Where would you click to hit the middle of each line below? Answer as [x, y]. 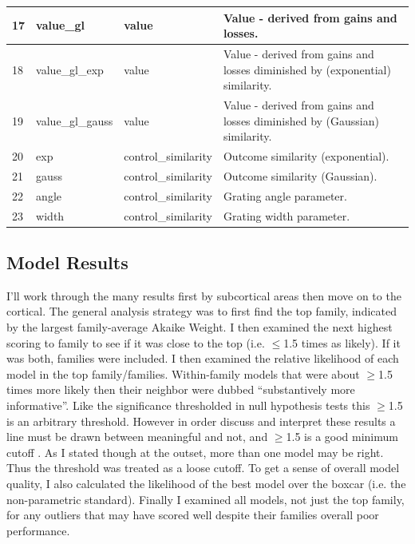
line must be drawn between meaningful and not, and [137, 437]
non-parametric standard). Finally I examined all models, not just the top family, [206, 499]
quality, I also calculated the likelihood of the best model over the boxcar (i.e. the [206, 483]
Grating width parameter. [287, 215]
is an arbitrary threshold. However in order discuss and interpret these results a [201, 421]
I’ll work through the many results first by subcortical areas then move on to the [204, 295]
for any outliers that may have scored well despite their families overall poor [193, 515]
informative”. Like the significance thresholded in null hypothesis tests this [188, 405]
